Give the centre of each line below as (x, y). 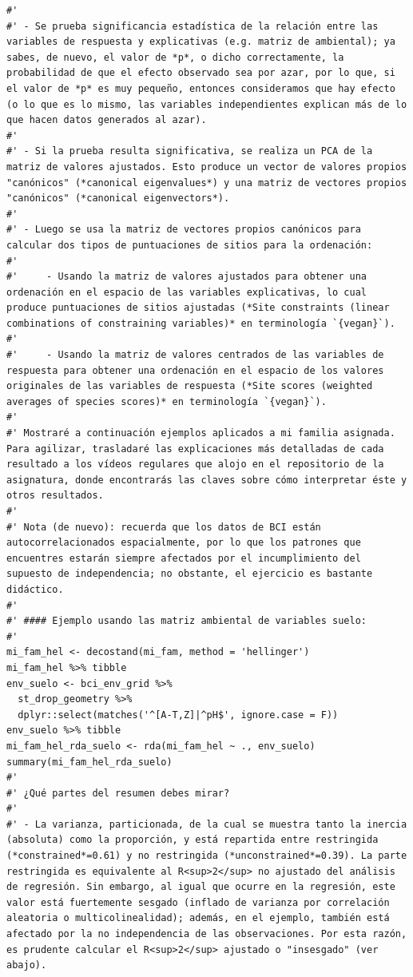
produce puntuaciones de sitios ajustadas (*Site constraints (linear (198, 308)
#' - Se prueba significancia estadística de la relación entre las (193, 26)
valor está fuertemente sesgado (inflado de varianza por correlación (198, 902)
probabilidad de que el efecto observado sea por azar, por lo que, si (201, 73)
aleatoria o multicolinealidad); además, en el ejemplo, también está (198, 918)
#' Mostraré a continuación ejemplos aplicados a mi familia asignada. (201, 433)
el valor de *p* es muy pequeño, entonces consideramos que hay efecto (201, 88)
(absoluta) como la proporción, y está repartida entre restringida (193, 840)
